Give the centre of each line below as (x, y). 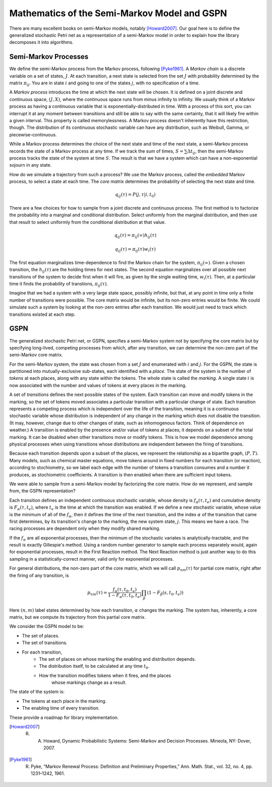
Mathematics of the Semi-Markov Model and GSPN (118, 13)
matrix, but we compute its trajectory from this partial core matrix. (78, 617)
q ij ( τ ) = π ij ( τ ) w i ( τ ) (135, 250)
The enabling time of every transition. (61, 708)
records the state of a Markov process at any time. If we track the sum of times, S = (96, 151)
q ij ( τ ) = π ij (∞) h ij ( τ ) (135, 236)
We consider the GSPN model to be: (47, 626)
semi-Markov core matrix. (36, 355)
